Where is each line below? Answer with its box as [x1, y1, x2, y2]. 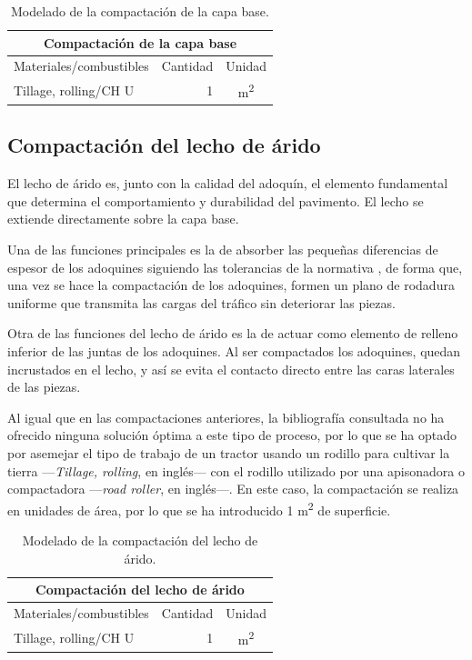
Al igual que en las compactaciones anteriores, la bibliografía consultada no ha [7, 407, 445, 426]
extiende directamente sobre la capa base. [7, 209, 239, 228]
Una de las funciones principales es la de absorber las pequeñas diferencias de [7, 240, 438, 259]
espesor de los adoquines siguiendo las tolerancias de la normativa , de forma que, [7, 257, 463, 276]
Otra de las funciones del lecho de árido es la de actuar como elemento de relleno [7, 324, 458, 343]
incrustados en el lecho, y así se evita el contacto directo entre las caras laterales [7, 359, 455, 378]
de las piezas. [7, 377, 81, 396]
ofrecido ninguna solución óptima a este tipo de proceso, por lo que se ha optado [7, 425, 457, 445]
